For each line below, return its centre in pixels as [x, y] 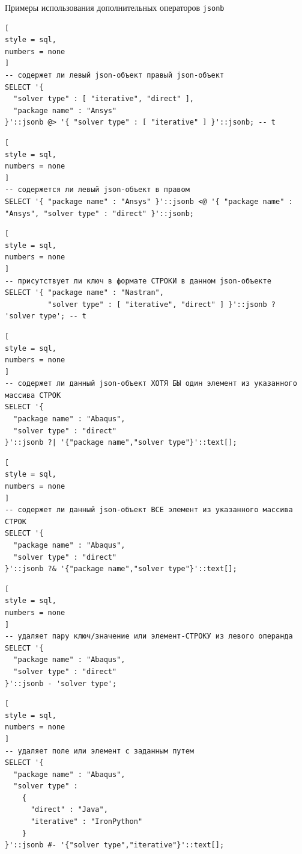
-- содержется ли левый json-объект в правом [97, 190]
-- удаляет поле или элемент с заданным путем [99, 751]
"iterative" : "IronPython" [86, 822]
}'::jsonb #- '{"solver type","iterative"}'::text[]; [115, 845]
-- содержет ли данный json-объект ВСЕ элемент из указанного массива [149, 510]
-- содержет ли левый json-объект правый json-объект [115, 76]
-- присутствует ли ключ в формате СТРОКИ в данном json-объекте [138, 281]
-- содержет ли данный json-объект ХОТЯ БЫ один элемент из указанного [151, 384]
